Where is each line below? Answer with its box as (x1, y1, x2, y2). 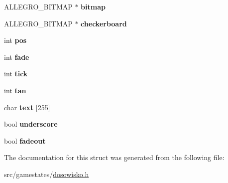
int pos (4, 35, 27, 45)
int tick (4, 68, 28, 79)
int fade (4, 51, 29, 62)
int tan (4, 85, 26, 95)
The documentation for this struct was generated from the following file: (4, 152, 225, 163)
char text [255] (4, 102, 50, 112)
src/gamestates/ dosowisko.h (4, 169, 89, 179)
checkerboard (81, 18, 127, 28)
